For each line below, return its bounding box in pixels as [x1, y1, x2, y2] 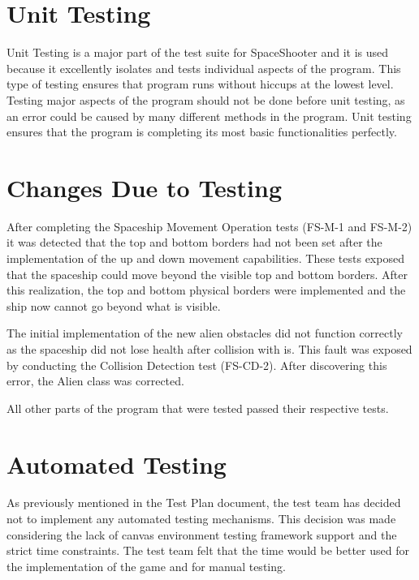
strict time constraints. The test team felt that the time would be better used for [6, 542, 409, 559]
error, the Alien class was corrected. [6, 372, 184, 389]
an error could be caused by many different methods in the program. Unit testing [6, 107, 412, 124]
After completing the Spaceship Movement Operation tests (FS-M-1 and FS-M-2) [6, 217, 413, 234]
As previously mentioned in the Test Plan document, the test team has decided [6, 494, 401, 511]
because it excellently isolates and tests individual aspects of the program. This [6, 59, 401, 76]
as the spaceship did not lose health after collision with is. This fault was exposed [6, 340, 413, 357]
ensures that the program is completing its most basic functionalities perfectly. [6, 123, 397, 140]
